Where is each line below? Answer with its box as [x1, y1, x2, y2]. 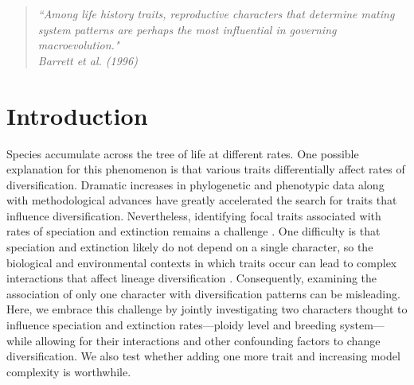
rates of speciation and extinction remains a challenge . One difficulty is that [6, 223, 381, 239]
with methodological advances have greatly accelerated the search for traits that [6, 192, 397, 208]
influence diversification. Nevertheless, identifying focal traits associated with [6, 207, 381, 224]
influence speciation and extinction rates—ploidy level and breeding [6, 317, 337, 333]
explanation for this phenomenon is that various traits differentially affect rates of [6, 161, 405, 177]
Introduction [6, 99, 148, 131]
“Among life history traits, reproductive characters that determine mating [37, 6, 395, 21]
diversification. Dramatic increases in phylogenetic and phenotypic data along [6, 176, 385, 192]
